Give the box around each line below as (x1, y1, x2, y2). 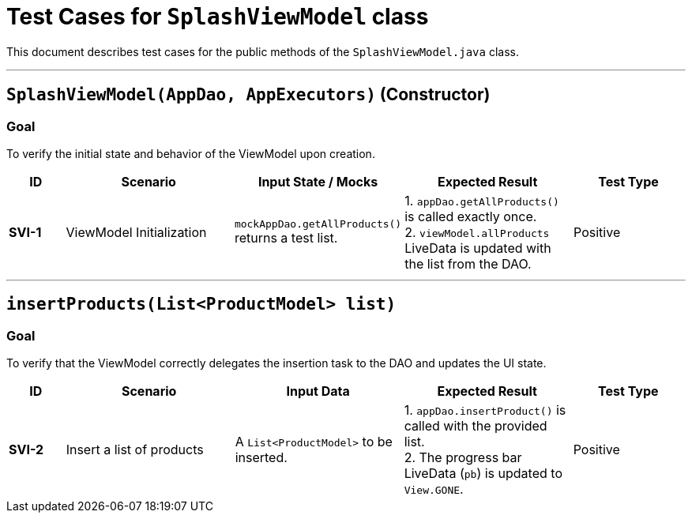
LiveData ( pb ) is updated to (404, 465, 562, 482)
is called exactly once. (404, 208, 537, 224)
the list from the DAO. (404, 255, 532, 272)
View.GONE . (404, 481, 464, 498)
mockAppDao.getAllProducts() (234, 218, 402, 231)
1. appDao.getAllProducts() (404, 192, 559, 209)
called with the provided (404, 418, 547, 434)
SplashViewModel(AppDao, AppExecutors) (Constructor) (6, 85, 491, 105)
